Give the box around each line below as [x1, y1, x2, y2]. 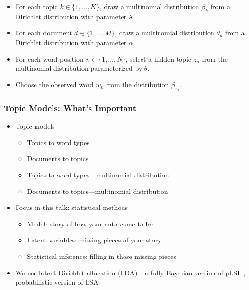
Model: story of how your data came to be [27, 218, 153, 228]
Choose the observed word [15, 79, 94, 89]
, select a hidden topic [125, 53, 191, 64]
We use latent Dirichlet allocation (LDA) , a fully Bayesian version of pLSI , [15, 267, 246, 277]
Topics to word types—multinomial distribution [27, 169, 169, 179]
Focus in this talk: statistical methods [15, 202, 128, 212]
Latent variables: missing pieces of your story [27, 235, 161, 245]
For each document [15, 28, 72, 38]
